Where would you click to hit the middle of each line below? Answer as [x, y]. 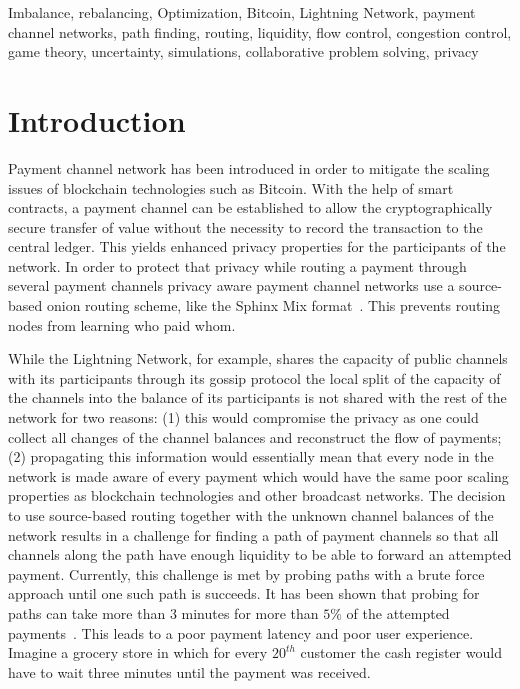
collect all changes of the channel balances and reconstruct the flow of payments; [255, 436]
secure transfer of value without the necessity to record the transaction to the [245, 226]
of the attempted [398, 612]
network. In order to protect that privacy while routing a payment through [237, 265]
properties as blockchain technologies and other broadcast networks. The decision [257, 495]
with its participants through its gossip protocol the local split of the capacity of [254, 377]
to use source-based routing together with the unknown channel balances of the [251, 515]
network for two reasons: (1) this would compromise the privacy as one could [243, 417]
